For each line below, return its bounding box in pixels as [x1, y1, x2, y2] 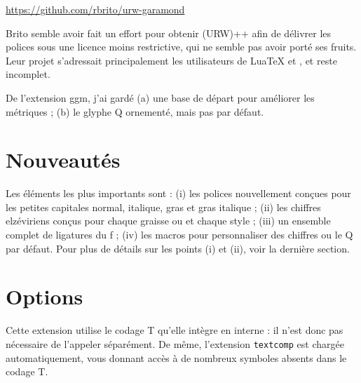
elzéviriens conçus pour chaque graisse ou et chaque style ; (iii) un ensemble [6, 213, 331, 228]
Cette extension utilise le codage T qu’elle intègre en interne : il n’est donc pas [6, 323, 343, 337]
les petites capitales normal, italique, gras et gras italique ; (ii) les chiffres [6, 199, 321, 214]
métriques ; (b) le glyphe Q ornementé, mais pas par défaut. [6, 104, 264, 119]
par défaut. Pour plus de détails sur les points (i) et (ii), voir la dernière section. [6, 241, 350, 255]
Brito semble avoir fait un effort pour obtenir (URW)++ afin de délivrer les [6, 25, 332, 40]
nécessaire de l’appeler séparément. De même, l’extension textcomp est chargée [6, 336, 344, 351]
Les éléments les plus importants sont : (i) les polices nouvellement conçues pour [6, 186, 351, 201]
